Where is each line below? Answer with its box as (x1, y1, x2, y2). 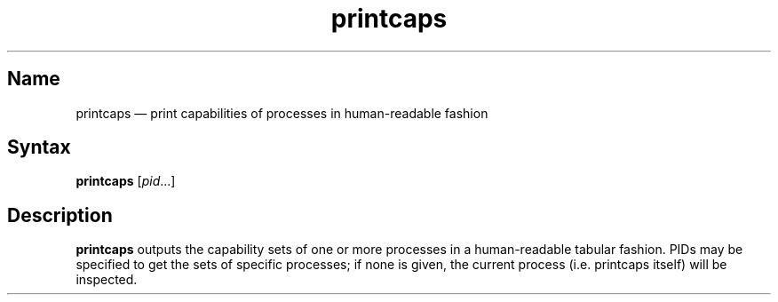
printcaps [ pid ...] (75, 173, 176, 189)
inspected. (75, 272, 138, 288)
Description (7, 203, 113, 226)
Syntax (7, 136, 71, 159)
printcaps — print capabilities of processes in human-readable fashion (75, 105, 488, 121)
